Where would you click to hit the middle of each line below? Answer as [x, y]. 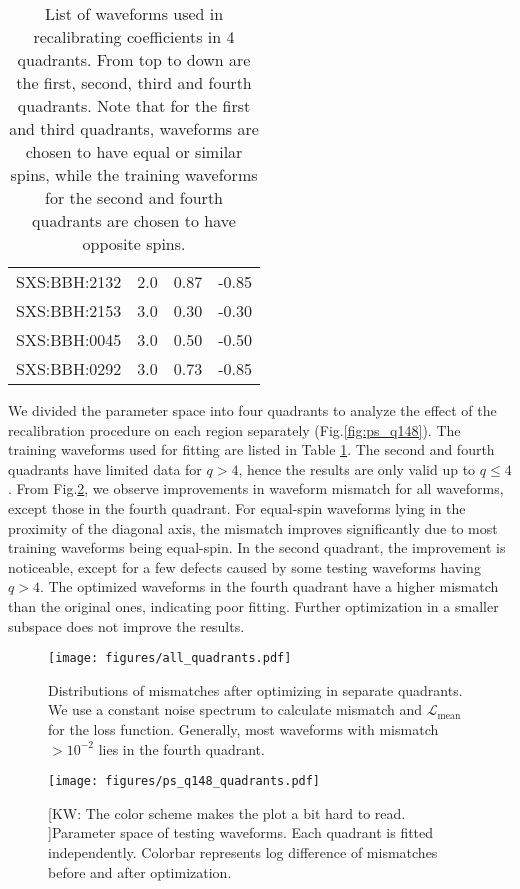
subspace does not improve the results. [126, 625]
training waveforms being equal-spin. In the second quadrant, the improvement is [257, 547]
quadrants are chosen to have [134, 220]
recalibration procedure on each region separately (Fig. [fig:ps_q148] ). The [234, 429]
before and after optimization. [140, 871]
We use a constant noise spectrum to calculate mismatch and [235, 709]
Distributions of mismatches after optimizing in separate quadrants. [255, 689]
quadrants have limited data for [105, 468]
